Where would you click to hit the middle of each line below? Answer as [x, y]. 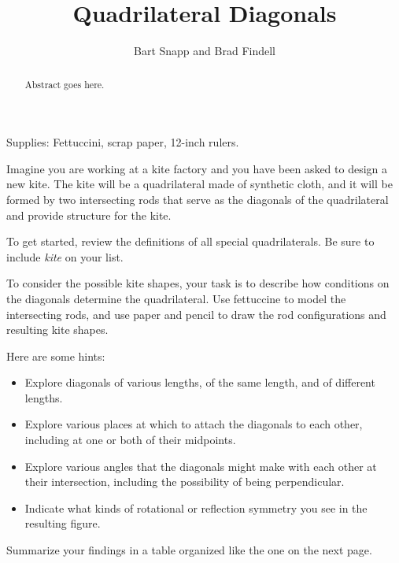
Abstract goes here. [65, 84]
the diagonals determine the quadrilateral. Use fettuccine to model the [176, 298]
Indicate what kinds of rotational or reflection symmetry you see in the [196, 507]
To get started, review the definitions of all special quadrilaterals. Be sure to [190, 241]
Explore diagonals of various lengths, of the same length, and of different [200, 382]
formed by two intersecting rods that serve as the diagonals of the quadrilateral [198, 199]
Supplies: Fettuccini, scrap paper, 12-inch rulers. [123, 142]
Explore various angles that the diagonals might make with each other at [201, 466]
